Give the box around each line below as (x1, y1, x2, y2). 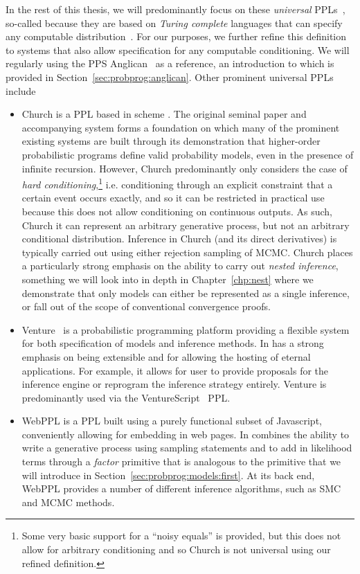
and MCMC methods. (21, 494, 115, 509)
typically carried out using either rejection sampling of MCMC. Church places (21, 244, 353, 259)
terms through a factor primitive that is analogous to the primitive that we (21, 454, 341, 469)
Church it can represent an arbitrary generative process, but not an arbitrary (21, 217, 350, 232)
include (6, 83, 36, 98)
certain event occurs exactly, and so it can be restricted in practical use (21, 190, 325, 205)
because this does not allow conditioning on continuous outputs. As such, (21, 204, 332, 218)
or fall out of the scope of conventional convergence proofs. (21, 299, 271, 314)
